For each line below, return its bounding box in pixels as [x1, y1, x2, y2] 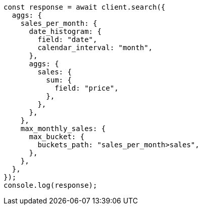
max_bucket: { [29, 133, 85, 141]
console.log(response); [4, 181, 97, 189]
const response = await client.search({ [4, 3, 166, 11]
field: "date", [37, 35, 97, 44]
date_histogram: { [29, 27, 102, 35]
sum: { [46, 76, 72, 84]
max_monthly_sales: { [20, 124, 106, 133]
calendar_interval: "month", [37, 44, 153, 52]
